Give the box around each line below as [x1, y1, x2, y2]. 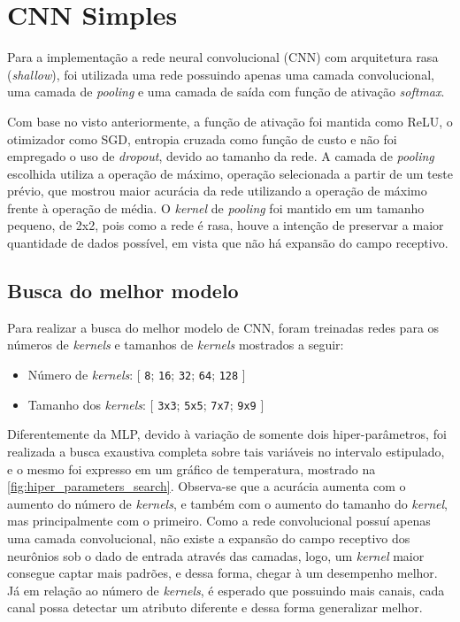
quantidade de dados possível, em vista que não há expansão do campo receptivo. [7, 234, 448, 252]
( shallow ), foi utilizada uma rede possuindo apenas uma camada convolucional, [7, 65, 434, 83]
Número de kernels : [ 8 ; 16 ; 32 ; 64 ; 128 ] [27, 365, 246, 384]
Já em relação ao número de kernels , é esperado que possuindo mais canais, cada [7, 580, 445, 599]
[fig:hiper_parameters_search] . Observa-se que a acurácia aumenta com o [7, 477, 406, 495]
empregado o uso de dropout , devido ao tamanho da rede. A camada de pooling [7, 147, 434, 165]
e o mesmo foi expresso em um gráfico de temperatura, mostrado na [7, 459, 376, 478]
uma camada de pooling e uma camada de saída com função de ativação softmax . [7, 82, 445, 101]
